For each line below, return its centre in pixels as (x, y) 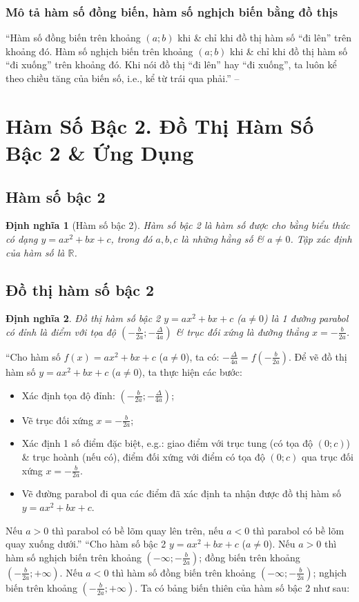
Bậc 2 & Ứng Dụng (100, 152)
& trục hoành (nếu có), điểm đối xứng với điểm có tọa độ (143, 456)
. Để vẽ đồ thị (318, 356)
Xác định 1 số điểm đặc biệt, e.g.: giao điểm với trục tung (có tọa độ (167, 443)
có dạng (22, 238)
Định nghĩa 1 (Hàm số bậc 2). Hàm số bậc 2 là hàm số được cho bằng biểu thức (178, 225)
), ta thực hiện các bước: (190, 371)
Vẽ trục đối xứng (57, 420)
